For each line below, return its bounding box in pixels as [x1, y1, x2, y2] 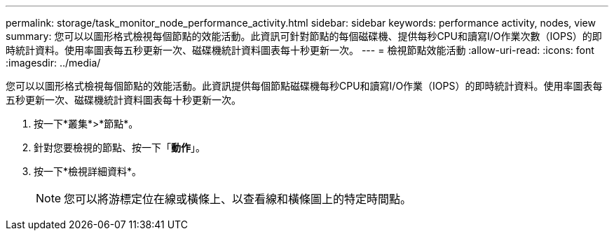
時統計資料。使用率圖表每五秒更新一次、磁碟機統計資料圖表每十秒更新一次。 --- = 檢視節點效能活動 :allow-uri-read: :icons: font [6, 44, 594, 56]
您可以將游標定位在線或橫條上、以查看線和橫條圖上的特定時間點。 [64, 192, 412, 206]
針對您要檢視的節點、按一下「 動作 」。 [34, 141, 205, 153]
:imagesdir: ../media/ [6, 57, 101, 69]
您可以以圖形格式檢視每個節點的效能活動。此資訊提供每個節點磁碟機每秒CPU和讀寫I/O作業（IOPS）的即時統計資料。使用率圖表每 [6, 80, 603, 92]
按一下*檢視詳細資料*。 [34, 165, 142, 177]
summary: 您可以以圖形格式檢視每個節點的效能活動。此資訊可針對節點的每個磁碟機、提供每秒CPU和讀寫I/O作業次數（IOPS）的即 [6, 30, 602, 42]
